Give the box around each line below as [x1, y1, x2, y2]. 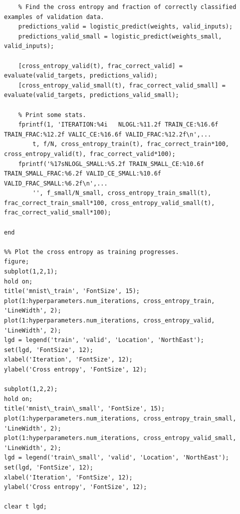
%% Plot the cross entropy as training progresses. [4, 248, 179, 255]
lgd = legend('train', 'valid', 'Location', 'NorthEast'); [4, 336, 204, 344]
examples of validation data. [4, 13, 104, 20]
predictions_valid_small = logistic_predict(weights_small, [18, 32, 222, 40]
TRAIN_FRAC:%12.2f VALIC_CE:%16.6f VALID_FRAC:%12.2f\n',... [4, 130, 212, 138]
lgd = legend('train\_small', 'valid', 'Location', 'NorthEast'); [4, 454, 230, 461]
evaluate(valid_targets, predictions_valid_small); [4, 91, 179, 99]
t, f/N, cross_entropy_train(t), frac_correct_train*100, [32, 140, 230, 148]
